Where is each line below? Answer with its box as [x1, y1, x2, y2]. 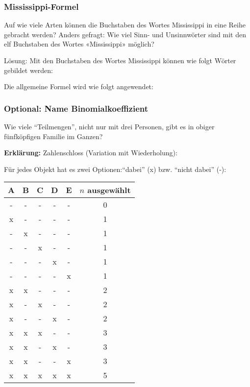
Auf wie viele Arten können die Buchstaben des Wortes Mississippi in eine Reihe [4, 20, 246, 30]
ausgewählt [87, 184, 131, 196]
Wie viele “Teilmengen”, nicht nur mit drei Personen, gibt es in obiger [4, 121, 215, 131]
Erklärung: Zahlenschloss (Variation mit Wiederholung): [4, 147, 177, 158]
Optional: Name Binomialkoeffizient [4, 102, 149, 114]
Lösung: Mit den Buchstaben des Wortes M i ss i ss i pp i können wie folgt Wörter [4, 55, 236, 65]
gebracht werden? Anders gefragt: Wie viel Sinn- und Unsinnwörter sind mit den [4, 29, 246, 39]
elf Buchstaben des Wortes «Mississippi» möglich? [4, 39, 154, 49]
